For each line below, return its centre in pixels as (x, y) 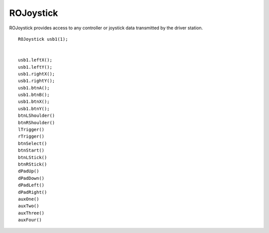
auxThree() (31, 213)
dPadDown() (31, 178)
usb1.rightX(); (37, 74)
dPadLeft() (31, 185)
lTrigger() (31, 130)
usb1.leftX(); (35, 60)
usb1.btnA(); (34, 88)
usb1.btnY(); (34, 109)
